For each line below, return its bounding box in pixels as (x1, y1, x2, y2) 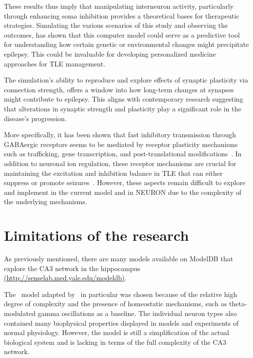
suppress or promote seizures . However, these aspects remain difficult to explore (4, 177, 246, 188)
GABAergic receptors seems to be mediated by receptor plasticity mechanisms (4, 139, 238, 149)
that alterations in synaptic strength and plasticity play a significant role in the (4, 103, 241, 113)
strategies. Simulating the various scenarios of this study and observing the (4, 20, 228, 30)
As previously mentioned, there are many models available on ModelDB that (4, 253, 234, 263)
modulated (4, 308, 36, 318)
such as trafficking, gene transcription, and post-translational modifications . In (4, 148, 242, 159)
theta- (229, 298, 247, 309)
